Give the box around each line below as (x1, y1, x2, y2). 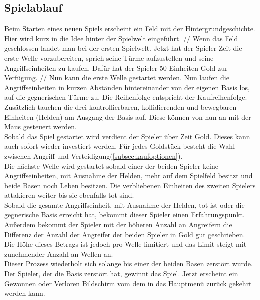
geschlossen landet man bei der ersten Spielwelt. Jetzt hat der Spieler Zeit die (4, 43, 242, 53)
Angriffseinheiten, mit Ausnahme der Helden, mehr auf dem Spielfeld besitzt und (4, 170, 253, 181)
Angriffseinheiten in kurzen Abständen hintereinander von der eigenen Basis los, (4, 82, 250, 92)
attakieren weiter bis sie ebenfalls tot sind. (4, 190, 134, 200)
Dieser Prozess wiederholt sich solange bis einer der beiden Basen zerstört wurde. (4, 258, 253, 269)
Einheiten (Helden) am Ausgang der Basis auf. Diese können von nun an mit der (4, 111, 251, 122)
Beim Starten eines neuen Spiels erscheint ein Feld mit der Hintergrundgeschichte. (4, 23, 255, 34)
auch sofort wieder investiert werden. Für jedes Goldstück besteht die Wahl (4, 141, 235, 151)
